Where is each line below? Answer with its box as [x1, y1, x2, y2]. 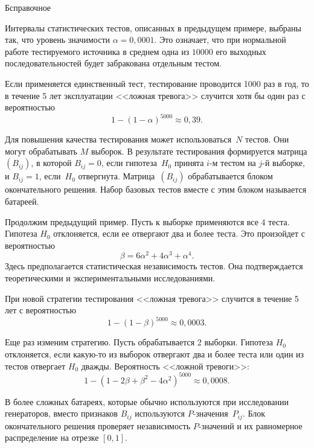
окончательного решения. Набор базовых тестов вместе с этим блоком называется [5, 183, 307, 196]
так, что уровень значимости [5, 33, 111, 46]
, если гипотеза [101, 156, 157, 169]
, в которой [31, 156, 72, 169]
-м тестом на [209, 156, 256, 169]
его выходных [216, 45, 266, 57]
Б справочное [5, 1, 51, 13]
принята [174, 156, 204, 169]
